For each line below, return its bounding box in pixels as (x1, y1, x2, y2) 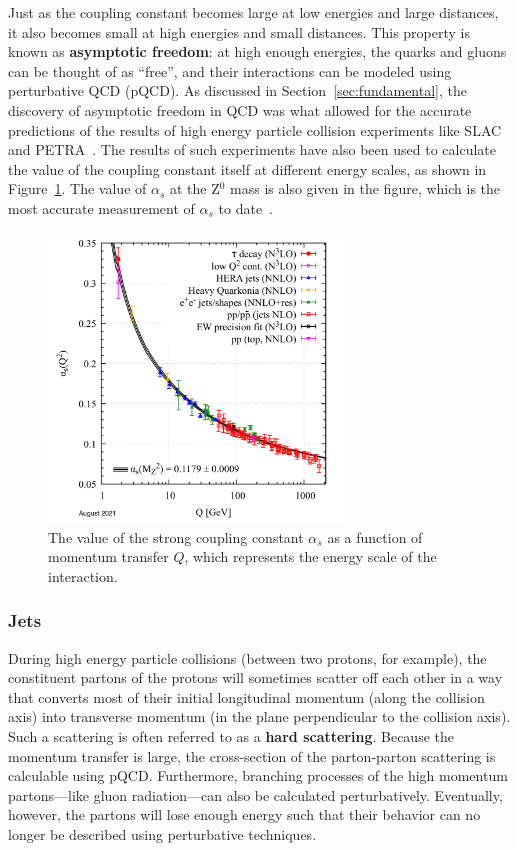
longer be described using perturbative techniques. (8, 823, 317, 844)
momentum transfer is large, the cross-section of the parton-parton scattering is (8, 745, 496, 766)
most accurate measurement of (8, 197, 195, 218)
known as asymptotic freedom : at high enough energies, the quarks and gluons (8, 41, 507, 62)
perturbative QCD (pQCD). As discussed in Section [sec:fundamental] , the (8, 80, 467, 101)
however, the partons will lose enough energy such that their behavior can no (8, 804, 481, 825)
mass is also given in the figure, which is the (230, 178, 501, 199)
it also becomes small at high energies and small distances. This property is (8, 21, 470, 42)
